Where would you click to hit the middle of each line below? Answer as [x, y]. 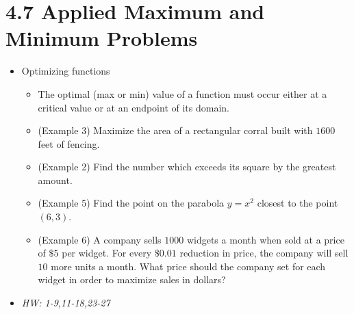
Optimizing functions [66, 71]
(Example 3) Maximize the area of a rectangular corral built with [175, 130]
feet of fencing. [69, 143]
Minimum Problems [102, 38]
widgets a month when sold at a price [265, 239]
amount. [55, 180]
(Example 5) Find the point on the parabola [131, 203]
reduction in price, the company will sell [264, 253]
